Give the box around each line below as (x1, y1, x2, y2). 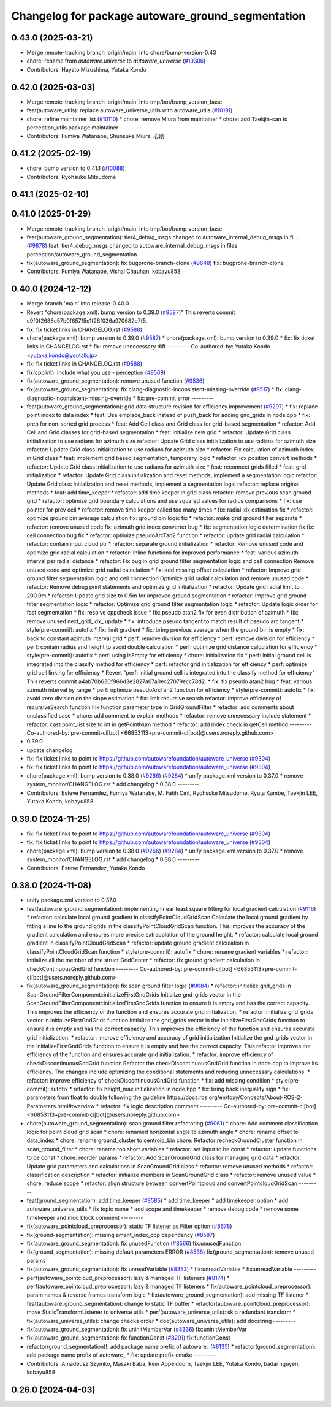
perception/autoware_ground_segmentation (26, 250, 137, 258)
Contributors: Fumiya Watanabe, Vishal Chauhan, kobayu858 (26, 267, 181, 275)
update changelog (26, 746, 73, 754)
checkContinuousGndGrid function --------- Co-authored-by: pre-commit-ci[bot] (26, 965, 233, 972)
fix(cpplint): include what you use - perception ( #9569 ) (26, 369, 165, 376)
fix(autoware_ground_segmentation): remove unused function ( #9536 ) (26, 377, 205, 385)
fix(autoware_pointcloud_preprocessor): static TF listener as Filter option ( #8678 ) (26, 1222, 232, 1230)
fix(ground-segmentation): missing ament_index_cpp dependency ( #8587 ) (26, 1231, 215, 1238)
